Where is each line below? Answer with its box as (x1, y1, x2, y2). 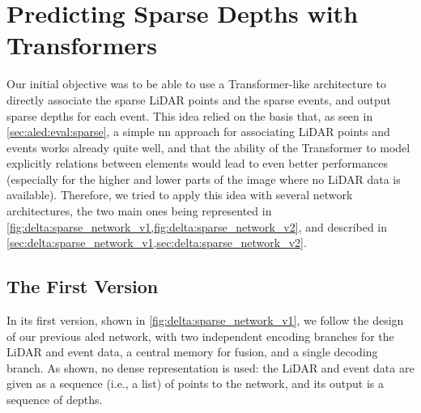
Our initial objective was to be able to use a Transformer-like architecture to (6, 75, 387, 92)
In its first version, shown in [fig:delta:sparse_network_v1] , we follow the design (6, 312, 404, 329)
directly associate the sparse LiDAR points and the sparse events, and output (6, 91, 391, 108)
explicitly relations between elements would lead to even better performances (6, 155, 388, 172)
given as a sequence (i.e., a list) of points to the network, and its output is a (6, 375, 384, 392)
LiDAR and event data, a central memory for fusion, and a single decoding (6, 343, 378, 360)
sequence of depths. (6, 391, 103, 408)
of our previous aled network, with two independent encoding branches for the (6, 327, 394, 344)
